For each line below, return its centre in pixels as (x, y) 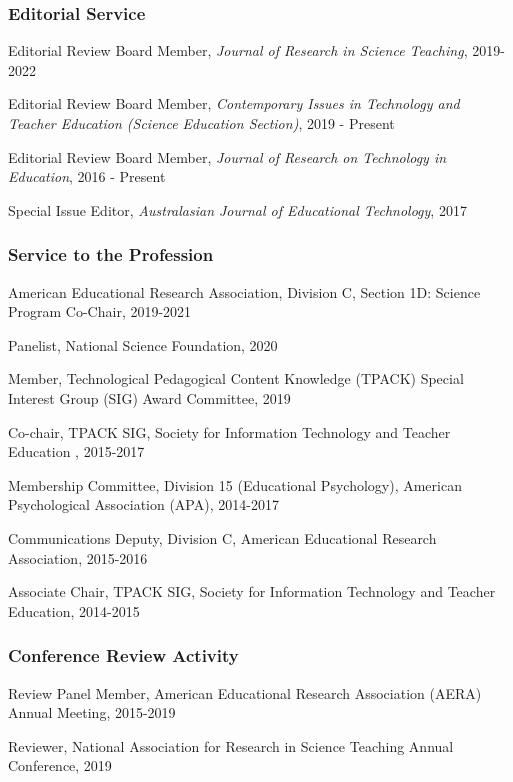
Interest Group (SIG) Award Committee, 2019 (149, 397)
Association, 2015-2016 (78, 557)
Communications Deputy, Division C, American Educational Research (222, 537)
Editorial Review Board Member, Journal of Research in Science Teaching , (238, 50)
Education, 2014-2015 (74, 610)
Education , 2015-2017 (76, 451)
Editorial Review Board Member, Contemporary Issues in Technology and (234, 103)
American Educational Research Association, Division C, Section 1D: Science (244, 291)
